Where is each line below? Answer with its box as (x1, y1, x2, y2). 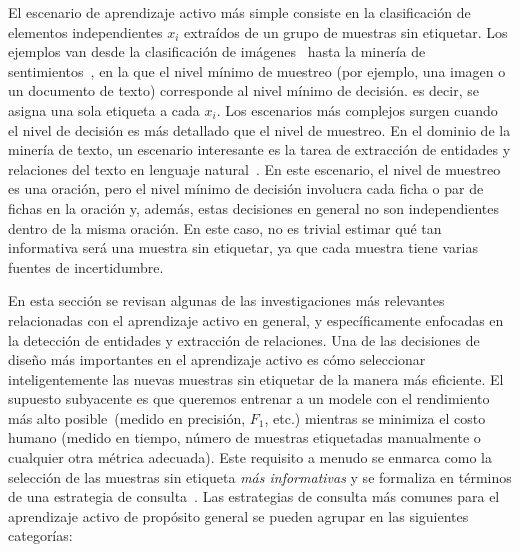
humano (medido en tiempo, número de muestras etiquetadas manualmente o (8, 427, 481, 448)
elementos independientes (8, 21, 163, 42)
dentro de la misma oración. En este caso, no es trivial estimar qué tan (8, 217, 442, 238)
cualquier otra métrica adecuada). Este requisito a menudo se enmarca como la (8, 447, 492, 468)
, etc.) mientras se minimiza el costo (264, 407, 486, 428)
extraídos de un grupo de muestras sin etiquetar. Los (184, 21, 508, 42)
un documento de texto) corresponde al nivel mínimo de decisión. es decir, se (8, 80, 479, 101)
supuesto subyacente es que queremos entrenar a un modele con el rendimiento (8, 388, 490, 409)
